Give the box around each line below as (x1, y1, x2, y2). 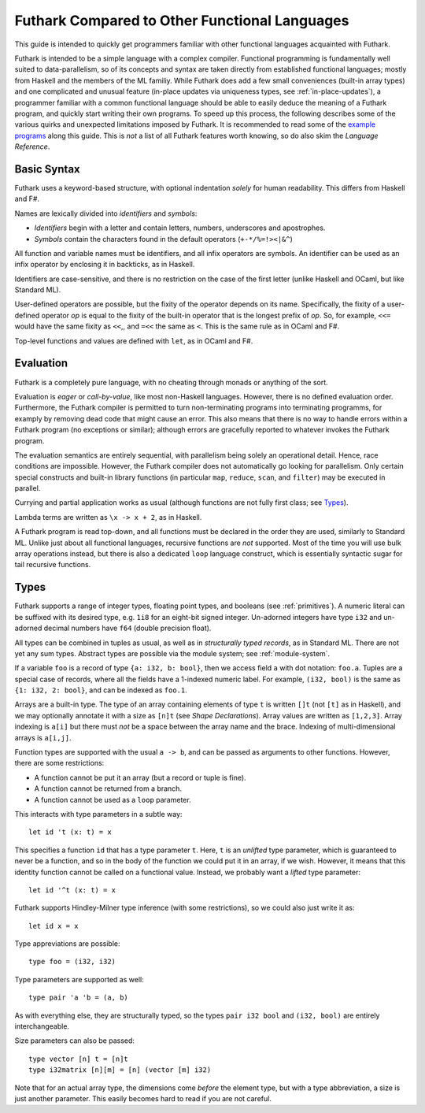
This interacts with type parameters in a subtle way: (14, 809, 183, 818)
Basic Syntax (14, 162, 80, 176)
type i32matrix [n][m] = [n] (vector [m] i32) (28, 1066, 212, 1074)
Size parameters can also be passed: (14, 1036, 135, 1045)
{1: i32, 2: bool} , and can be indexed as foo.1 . (14, 685, 188, 695)
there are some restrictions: (14, 759, 105, 768)
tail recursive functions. (14, 560, 91, 569)
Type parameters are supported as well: (14, 974, 145, 984)
